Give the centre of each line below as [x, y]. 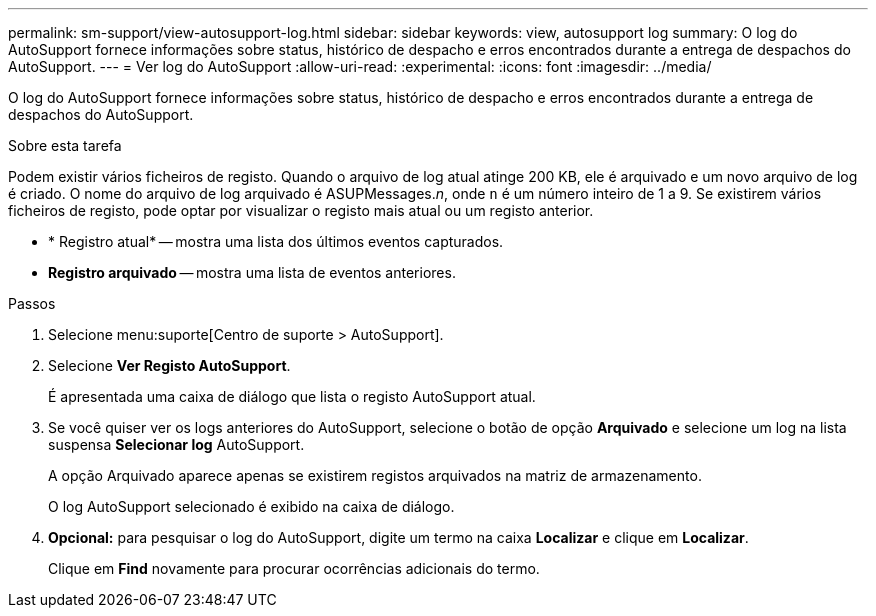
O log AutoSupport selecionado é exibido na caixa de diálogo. [251, 506]
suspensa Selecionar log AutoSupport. [176, 444]
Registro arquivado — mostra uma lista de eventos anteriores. [252, 272]
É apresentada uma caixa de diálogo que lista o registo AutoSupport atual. [292, 396]
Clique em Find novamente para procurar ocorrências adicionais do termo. [294, 568]
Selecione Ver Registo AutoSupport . [169, 365]
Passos [32, 303]
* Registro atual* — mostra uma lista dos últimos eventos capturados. [276, 241]
